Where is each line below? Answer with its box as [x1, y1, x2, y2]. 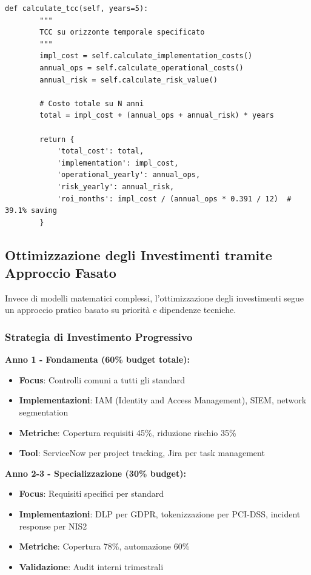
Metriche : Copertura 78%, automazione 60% [19, 540, 190, 553]
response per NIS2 [19, 519, 87, 532]
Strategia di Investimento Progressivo [5, 329, 193, 344]
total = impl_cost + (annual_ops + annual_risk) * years [39, 111, 274, 120]
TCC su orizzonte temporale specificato [39, 28, 205, 37]
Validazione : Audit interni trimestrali [19, 560, 164, 573]
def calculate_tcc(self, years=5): [5, 4, 149, 13]
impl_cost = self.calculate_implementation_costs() [39, 52, 253, 61]
